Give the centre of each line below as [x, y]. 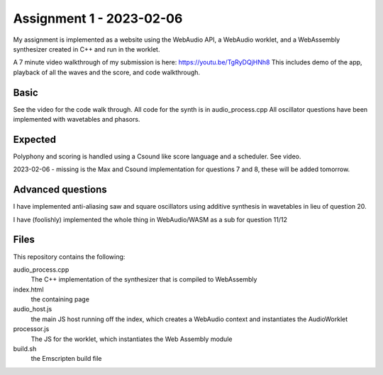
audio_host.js [33, 309]
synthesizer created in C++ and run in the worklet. [87, 49]
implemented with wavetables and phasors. [77, 120]
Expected [35, 139]
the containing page [60, 299]
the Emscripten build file [66, 359]
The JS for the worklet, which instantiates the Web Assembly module [132, 339]
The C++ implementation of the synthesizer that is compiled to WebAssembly [144, 279]
